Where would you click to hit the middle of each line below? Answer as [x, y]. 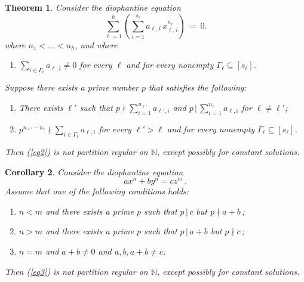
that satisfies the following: [197, 87]
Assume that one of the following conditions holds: [97, 191]
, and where [96, 44]
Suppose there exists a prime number [72, 87]
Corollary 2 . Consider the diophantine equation [94, 171]
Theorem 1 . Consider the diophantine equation [93, 7]
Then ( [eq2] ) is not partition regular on [76, 151]
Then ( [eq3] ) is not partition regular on [76, 271]
